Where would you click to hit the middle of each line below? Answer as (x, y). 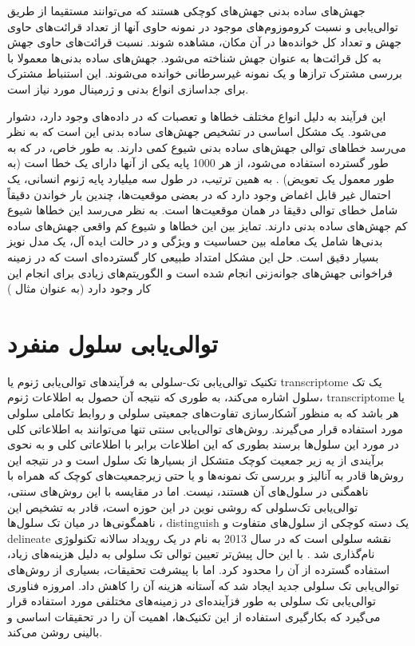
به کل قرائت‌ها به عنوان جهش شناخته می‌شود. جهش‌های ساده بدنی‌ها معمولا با (194, 57)
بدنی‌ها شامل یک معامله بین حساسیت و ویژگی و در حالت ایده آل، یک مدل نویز (195, 241)
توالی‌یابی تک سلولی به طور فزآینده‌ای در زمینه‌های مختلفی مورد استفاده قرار (192, 601)
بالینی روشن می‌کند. (55, 632)
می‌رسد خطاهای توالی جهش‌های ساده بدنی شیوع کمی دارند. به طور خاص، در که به (207, 147)
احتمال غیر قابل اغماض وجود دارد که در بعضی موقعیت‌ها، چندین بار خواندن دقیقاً (199, 194)
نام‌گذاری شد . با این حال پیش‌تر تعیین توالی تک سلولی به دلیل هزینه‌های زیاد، (191, 554)
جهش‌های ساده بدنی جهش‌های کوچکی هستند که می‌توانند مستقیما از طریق (186, 10)
